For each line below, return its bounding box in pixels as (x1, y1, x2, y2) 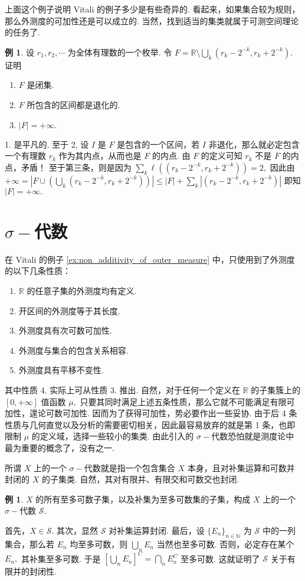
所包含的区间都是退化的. (27, 98, 120, 110)
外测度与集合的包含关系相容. (18, 344, 129, 356)
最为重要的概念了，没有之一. (5, 442, 114, 453)
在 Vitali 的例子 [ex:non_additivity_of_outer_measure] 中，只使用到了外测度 (5, 253, 295, 265)
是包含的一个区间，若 (117, 138, 200, 150)
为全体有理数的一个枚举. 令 (67, 45, 172, 58)
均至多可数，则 (70, 537, 128, 550)
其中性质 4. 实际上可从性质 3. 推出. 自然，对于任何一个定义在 (5, 384, 240, 396)
